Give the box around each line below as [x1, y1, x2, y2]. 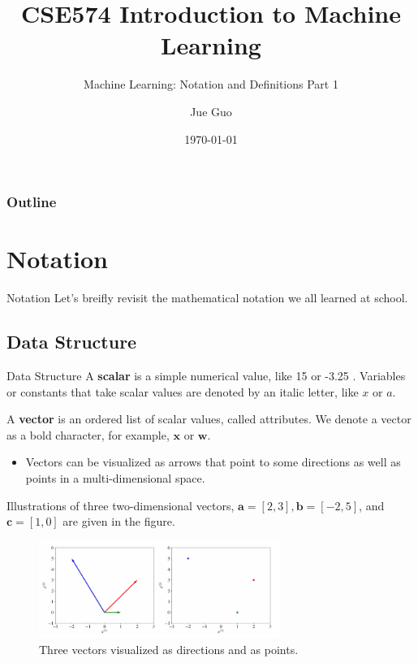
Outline [6, 192, 57, 212]
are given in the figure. [62, 513, 175, 530]
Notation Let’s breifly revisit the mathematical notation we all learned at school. [6, 289, 408, 306]
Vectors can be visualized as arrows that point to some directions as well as [25, 453, 401, 470]
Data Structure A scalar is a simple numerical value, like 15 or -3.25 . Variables [6, 366, 406, 383]
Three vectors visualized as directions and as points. [39, 640, 299, 657]
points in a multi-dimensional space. [25, 469, 205, 486]
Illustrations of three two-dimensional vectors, [6, 496, 235, 513]
